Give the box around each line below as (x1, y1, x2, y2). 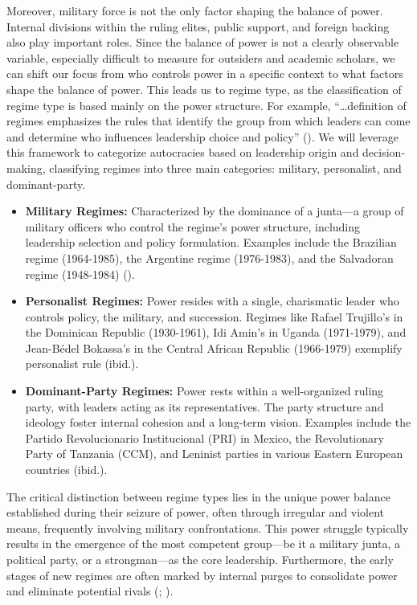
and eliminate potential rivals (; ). (6, 583, 174, 599)
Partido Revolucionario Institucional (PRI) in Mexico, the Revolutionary (25, 429, 384, 446)
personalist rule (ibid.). (25, 355, 139, 372)
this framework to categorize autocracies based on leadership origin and (6, 144, 359, 161)
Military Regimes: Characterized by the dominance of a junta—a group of (25, 202, 404, 219)
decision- (362, 144, 406, 161)
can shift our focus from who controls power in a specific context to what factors (6, 65, 403, 82)
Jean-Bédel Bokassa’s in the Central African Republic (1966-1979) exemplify (25, 339, 403, 356)
